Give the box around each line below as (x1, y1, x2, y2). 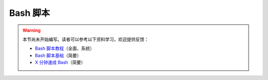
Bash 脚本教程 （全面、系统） (35, 45, 94, 52)
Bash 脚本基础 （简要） (35, 52, 81, 58)
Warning (22, 27, 41, 33)
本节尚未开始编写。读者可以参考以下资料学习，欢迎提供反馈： (22, 36, 149, 42)
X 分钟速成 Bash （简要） (35, 60, 86, 66)
